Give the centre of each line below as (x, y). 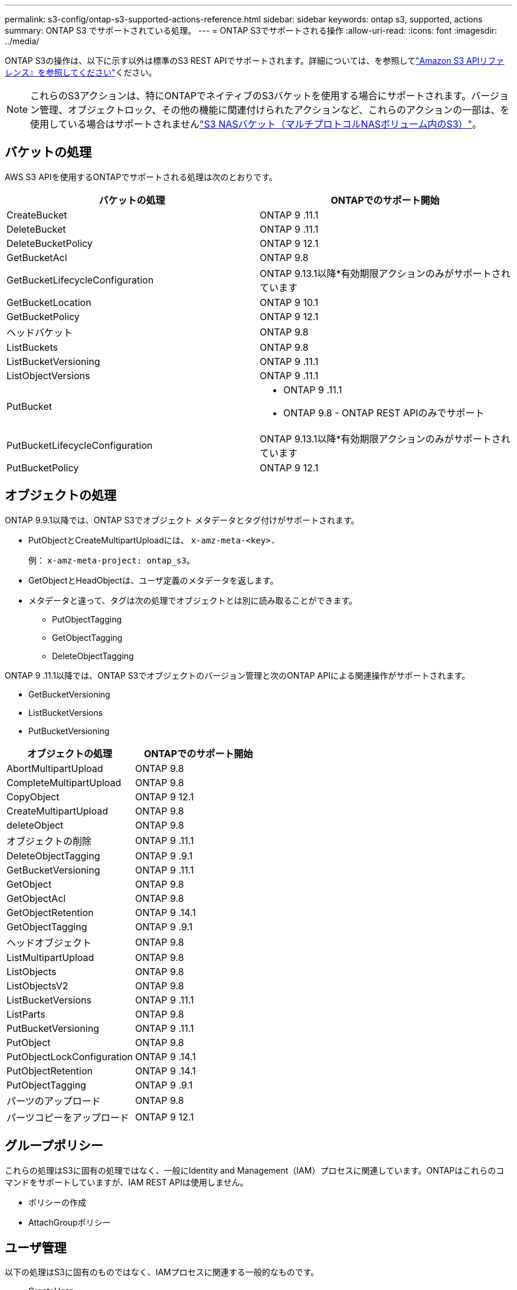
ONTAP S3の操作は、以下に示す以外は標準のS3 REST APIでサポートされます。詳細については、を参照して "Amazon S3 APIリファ (255, 61)
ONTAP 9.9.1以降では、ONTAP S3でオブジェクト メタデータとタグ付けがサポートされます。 (182, 520)
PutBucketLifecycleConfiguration (80, 445)
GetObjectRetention (50, 912)
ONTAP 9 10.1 (289, 302)
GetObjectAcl (36, 898)
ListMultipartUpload (50, 957)
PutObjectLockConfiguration (70, 1056)
